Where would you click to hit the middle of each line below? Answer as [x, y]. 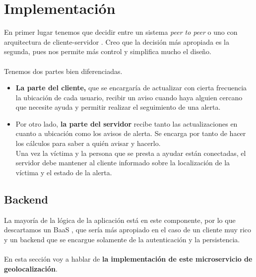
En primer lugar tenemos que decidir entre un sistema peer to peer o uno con [121, 32]
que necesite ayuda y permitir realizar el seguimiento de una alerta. [118, 107]
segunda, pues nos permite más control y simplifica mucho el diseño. [108, 51]
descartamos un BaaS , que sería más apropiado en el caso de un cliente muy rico [128, 230]
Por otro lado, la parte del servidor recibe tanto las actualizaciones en [127, 123]
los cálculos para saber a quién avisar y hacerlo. [88, 143]
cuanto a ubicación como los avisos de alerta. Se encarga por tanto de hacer [131, 133]
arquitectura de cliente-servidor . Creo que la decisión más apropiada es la [117, 41]
